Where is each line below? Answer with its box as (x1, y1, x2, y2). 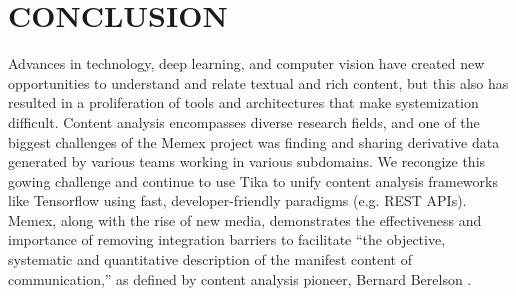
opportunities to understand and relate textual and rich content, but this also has (8, 72, 509, 93)
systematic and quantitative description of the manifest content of (8, 249, 413, 270)
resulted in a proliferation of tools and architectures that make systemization (8, 92, 479, 113)
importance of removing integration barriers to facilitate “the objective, (8, 229, 446, 250)
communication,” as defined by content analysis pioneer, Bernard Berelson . (8, 268, 472, 289)
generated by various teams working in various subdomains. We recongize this (8, 151, 486, 172)
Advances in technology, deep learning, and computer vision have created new (8, 53, 485, 74)
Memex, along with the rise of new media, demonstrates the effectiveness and (8, 209, 482, 230)
